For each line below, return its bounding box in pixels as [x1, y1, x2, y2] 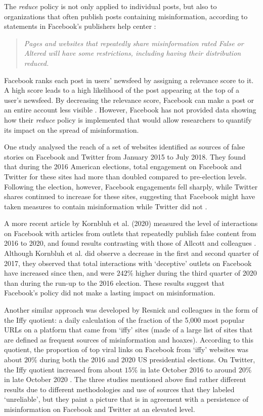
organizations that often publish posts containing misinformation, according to [4, 11, 248, 21]
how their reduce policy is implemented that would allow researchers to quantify [4, 114, 252, 125]
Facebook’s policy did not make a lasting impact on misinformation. [4, 287, 215, 298]
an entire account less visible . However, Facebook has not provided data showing [4, 104, 256, 115]
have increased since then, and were [4, 268, 114, 278]
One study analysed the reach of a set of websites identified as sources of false [4, 141, 245, 152]
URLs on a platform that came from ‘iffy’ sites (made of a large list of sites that [4, 324, 253, 335]
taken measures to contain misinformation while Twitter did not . [4, 201, 207, 211]
